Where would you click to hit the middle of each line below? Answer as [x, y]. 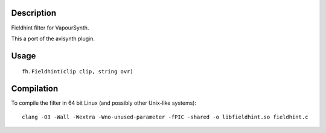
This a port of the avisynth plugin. [53, 39]
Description [34, 13]
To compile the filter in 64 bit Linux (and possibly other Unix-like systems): [104, 103]
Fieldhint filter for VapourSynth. [50, 28]
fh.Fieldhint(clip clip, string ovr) [78, 72]
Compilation [35, 89]
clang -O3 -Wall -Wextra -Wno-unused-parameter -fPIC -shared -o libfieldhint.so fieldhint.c [165, 117]
